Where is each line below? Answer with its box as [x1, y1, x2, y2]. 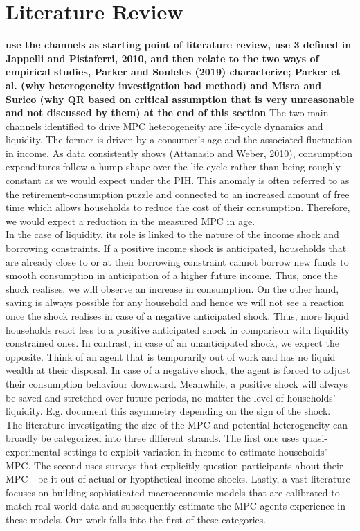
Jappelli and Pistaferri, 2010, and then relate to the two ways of [6, 51, 319, 65]
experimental [6, 444, 60, 458]
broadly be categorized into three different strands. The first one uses [6, 431, 300, 445]
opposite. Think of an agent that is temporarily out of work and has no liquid [6, 349, 336, 363]
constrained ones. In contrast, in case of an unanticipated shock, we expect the [6, 336, 339, 350]
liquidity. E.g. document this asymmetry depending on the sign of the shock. [6, 404, 331, 418]
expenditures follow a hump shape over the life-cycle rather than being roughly [6, 159, 341, 174]
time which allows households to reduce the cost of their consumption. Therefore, [6, 200, 350, 215]
